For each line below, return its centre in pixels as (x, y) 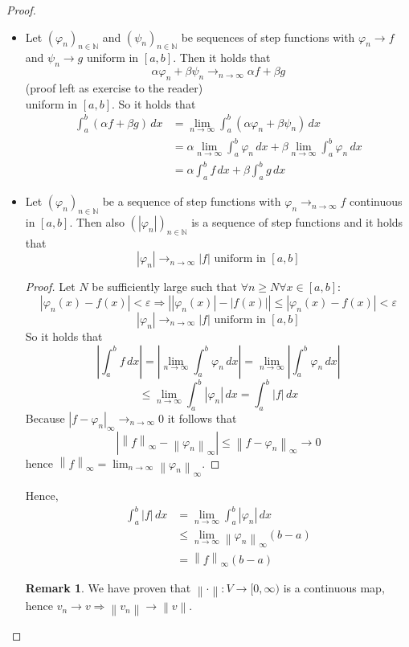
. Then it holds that (222, 57)
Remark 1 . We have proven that (108, 588)
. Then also (97, 221)
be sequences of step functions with (268, 37)
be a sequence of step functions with (192, 201)
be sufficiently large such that (164, 287)
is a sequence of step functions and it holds (297, 221)
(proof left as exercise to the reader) (114, 87)
